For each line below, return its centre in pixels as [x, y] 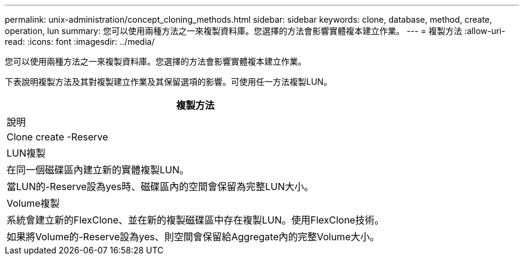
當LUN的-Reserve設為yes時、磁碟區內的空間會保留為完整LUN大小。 [160, 186]
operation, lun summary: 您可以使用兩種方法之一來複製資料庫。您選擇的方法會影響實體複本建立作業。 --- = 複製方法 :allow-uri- [255, 31]
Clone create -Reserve [57, 137]
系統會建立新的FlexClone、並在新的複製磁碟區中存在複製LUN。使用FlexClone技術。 [195, 220]
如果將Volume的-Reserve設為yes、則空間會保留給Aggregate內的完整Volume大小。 [193, 237]
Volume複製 [33, 203]
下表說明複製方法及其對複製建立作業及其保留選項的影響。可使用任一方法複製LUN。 [168, 82]
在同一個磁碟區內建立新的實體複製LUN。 [98, 170]
